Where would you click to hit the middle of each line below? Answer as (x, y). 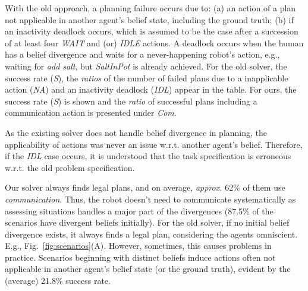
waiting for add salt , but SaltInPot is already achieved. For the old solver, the (146, 66)
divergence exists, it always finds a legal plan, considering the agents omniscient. (151, 234)
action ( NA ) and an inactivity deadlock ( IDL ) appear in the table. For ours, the (151, 89)
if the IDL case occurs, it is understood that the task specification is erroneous (148, 156)
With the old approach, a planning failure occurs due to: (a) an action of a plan (150, 8)
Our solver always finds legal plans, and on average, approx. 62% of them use (145, 187)
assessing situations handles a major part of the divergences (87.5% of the (139, 211)
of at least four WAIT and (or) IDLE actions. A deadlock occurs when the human (154, 42)
